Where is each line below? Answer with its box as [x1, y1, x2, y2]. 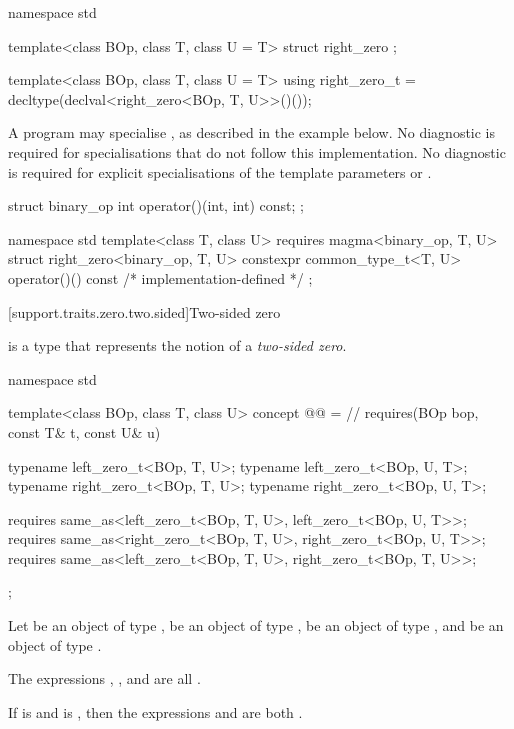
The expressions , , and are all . [8, 668, 201, 689]
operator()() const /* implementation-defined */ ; [8, 267, 313, 288]
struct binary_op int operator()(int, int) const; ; [8, 195, 304, 216]
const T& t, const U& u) [8, 421, 161, 442]
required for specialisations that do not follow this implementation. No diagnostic [8, 141, 506, 162]
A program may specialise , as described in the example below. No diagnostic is [8, 122, 496, 143]
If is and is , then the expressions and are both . [8, 701, 303, 722]
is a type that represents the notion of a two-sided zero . [8, 335, 347, 356]
